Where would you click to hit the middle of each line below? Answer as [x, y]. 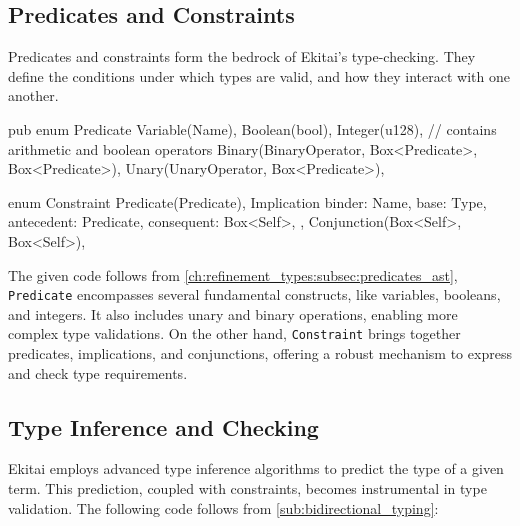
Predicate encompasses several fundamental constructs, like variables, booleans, [254, 294]
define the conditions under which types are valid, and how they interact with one [259, 75]
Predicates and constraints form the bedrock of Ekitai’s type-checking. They [242, 56]
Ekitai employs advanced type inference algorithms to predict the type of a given [256, 468]
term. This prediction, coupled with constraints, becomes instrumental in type [247, 488]
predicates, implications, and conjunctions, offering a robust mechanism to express [260, 353]
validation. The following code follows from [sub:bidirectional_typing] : [223, 507]
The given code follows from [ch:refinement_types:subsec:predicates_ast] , [233, 274]
